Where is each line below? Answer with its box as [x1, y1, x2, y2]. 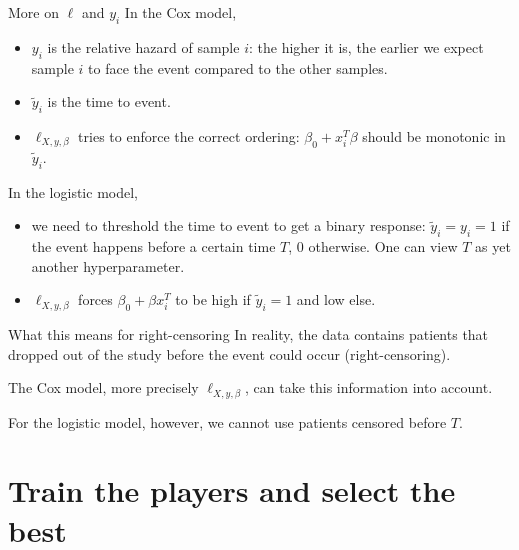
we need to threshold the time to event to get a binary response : [31, 215, 426, 236]
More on [8, 2, 59, 22]
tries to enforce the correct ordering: [78, 125, 300, 146]
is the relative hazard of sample [47, 36, 240, 57]
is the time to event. [47, 91, 171, 112]
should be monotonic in [362, 125, 506, 146]
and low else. [296, 289, 376, 310]
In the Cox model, [124, 2, 237, 22]
